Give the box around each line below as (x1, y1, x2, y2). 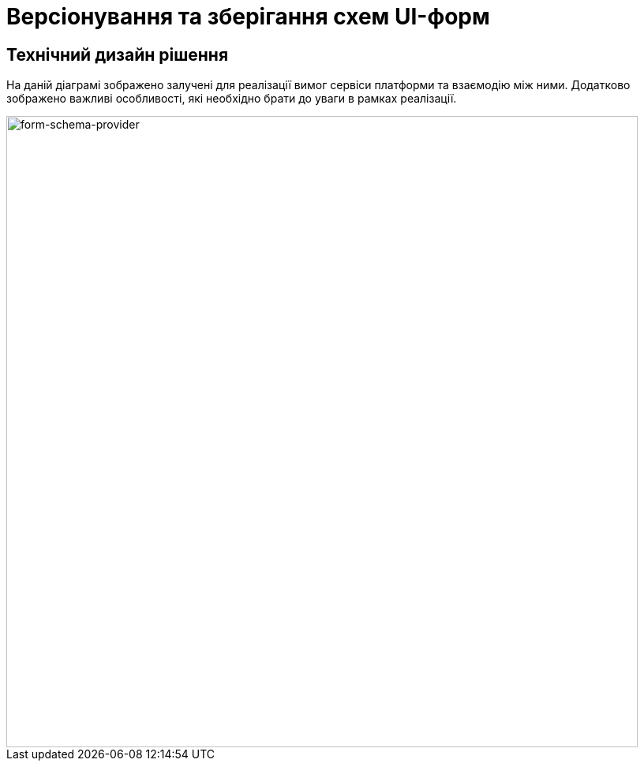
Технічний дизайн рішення (6, 44, 229, 65)
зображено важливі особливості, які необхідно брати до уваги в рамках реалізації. (6, 92, 457, 106)
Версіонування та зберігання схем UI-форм (6, 3, 490, 30)
